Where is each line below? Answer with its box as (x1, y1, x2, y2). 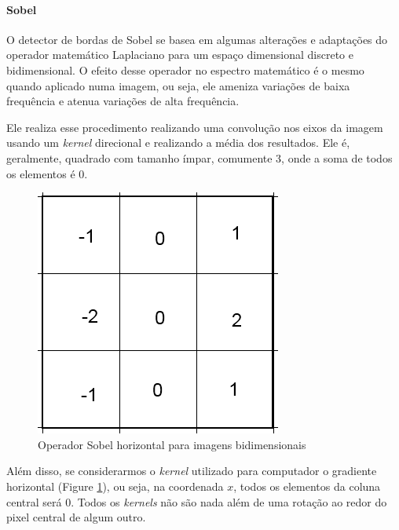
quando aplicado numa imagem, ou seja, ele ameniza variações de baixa (6, 77, 350, 93)
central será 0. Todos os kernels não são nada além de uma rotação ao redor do (6, 493, 387, 510)
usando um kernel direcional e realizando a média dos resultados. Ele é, (6, 134, 350, 151)
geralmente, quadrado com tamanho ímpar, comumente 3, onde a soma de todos (6, 149, 393, 166)
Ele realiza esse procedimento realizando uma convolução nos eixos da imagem (6, 119, 383, 135)
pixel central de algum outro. (6, 509, 146, 525)
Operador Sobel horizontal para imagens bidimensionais (38, 436, 306, 452)
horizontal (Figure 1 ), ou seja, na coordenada (6, 477, 224, 494)
